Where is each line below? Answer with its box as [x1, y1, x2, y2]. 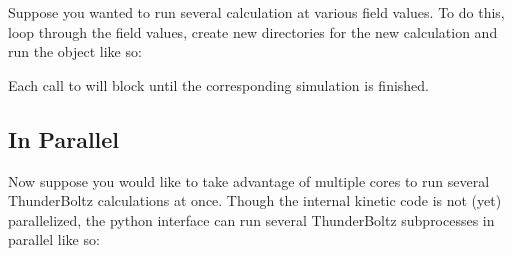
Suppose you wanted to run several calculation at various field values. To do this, [8, 2, 505, 22]
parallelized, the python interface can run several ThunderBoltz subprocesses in [8, 209, 495, 230]
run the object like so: [8, 41, 142, 62]
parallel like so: [8, 229, 100, 250]
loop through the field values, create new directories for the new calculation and [8, 21, 498, 42]
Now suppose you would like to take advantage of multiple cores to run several [8, 170, 490, 191]
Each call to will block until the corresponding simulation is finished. [8, 74, 430, 95]
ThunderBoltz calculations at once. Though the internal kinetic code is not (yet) [8, 190, 502, 211]
